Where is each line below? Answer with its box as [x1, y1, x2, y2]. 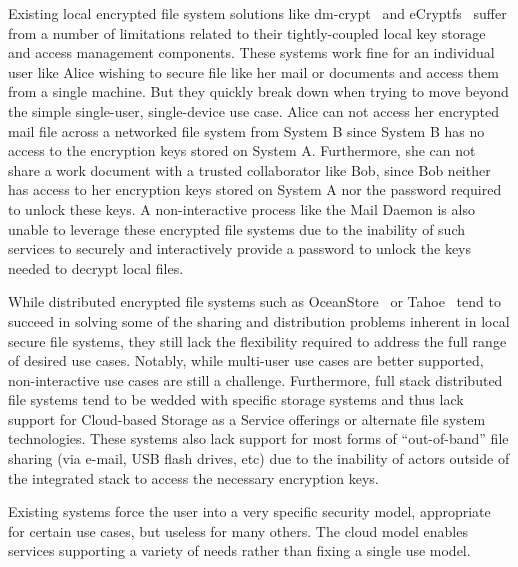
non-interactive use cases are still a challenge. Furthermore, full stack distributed [8, 369, 503, 390]
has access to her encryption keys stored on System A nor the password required [8, 179, 502, 200]
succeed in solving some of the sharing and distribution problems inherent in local [8, 310, 510, 331]
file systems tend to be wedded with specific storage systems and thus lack [8, 389, 464, 410]
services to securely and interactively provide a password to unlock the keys [8, 238, 472, 259]
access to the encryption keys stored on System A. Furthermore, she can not [8, 140, 476, 161]
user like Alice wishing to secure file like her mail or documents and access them [8, 61, 499, 82]
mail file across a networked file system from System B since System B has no [8, 120, 485, 141]
